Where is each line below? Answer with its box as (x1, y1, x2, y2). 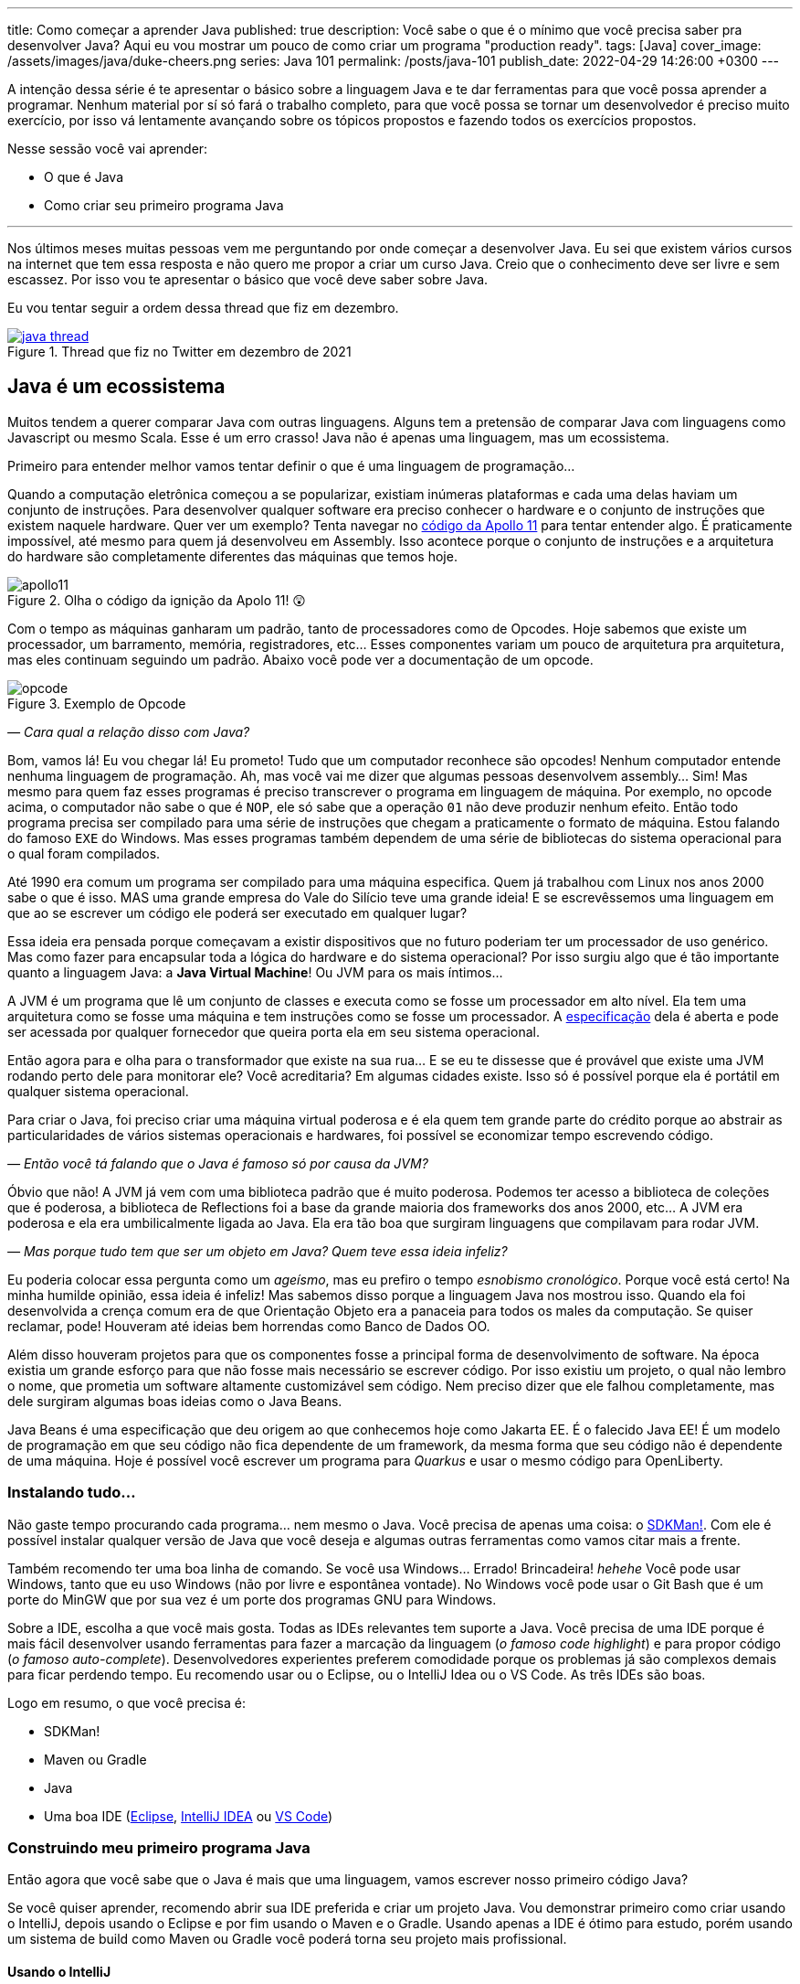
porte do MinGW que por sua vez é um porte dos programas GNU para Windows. (7, 1591, 497, 1607)
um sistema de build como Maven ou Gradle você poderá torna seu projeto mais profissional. (7, 1931, 567, 1947)
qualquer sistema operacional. (7, 1083, 189, 1099)
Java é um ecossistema (7, 375, 226, 399)
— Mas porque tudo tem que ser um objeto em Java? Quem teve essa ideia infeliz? (7, 1243, 508, 1259)
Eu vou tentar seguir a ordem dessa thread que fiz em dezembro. (7, 300, 399, 315)
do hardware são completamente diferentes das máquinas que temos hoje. (7, 548, 458, 564)
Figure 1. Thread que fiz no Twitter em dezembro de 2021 (7, 344, 352, 359)
